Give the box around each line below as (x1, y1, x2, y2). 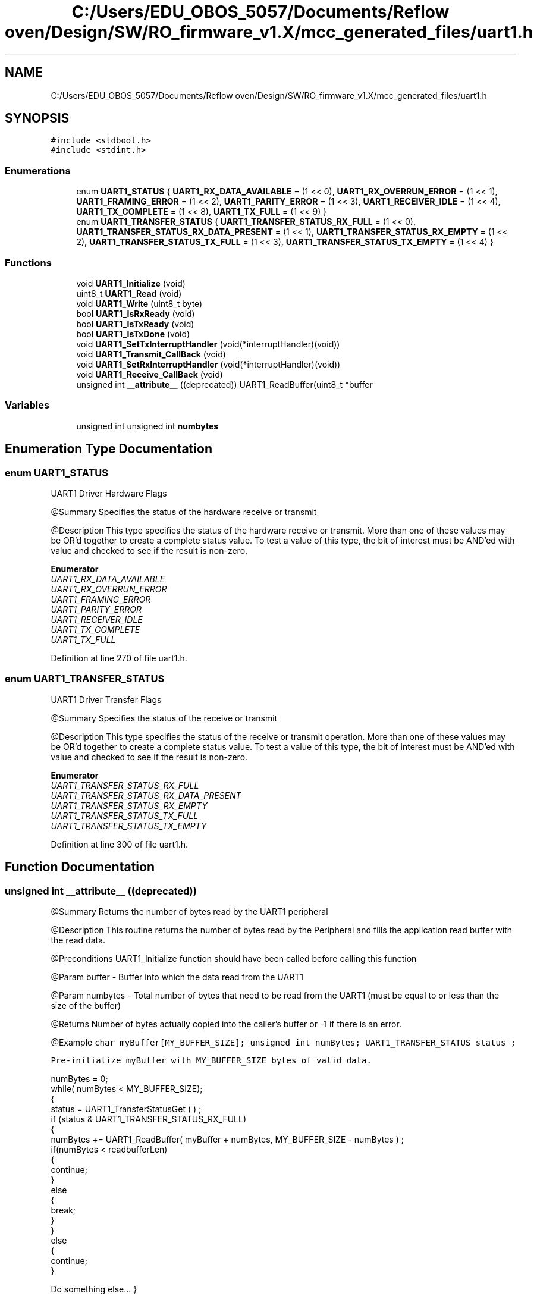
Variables (5, 399, 50, 412)
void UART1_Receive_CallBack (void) (76, 369, 223, 379)
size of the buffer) (51, 1000, 121, 1011)
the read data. (51, 934, 106, 945)
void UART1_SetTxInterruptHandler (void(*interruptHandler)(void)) (76, 338, 340, 349)
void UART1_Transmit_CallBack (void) (76, 349, 226, 359)
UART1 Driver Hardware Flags (51, 488, 167, 498)
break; (51, 1204, 76, 1215)
